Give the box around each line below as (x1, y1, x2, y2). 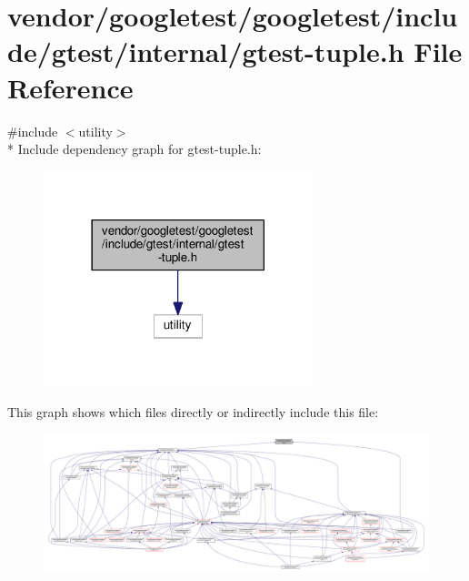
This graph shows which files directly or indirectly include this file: (7, 403, 379, 422)
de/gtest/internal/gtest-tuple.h (7, 33, 404, 70)
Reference (7, 68, 134, 106)
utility (78, 121, 113, 140)
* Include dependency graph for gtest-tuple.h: (7, 139, 262, 158)
